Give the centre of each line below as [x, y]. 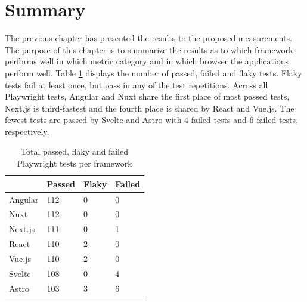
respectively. [27, 131]
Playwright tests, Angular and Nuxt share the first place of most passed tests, [147, 96]
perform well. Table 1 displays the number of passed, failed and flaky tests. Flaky [153, 73]
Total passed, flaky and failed [75, 151]
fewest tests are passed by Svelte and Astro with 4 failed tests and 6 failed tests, [151, 120]
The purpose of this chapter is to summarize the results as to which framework [149, 49]
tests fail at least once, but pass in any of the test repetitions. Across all [137, 84]
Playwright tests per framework [75, 163]
